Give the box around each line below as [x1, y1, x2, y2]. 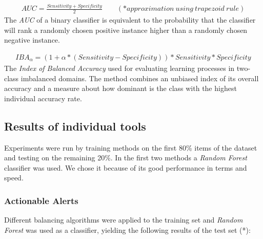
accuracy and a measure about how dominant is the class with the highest [4, 83, 237, 94]
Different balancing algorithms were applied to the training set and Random [4, 214, 243, 225]
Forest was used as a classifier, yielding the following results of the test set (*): [4, 224, 251, 235]
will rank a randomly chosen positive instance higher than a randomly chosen [4, 24, 248, 35]
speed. [4, 172, 24, 183]
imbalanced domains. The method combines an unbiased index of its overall [21, 72, 259, 83]
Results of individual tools [4, 118, 146, 134]
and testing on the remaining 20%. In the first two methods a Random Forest [4, 152, 247, 163]
